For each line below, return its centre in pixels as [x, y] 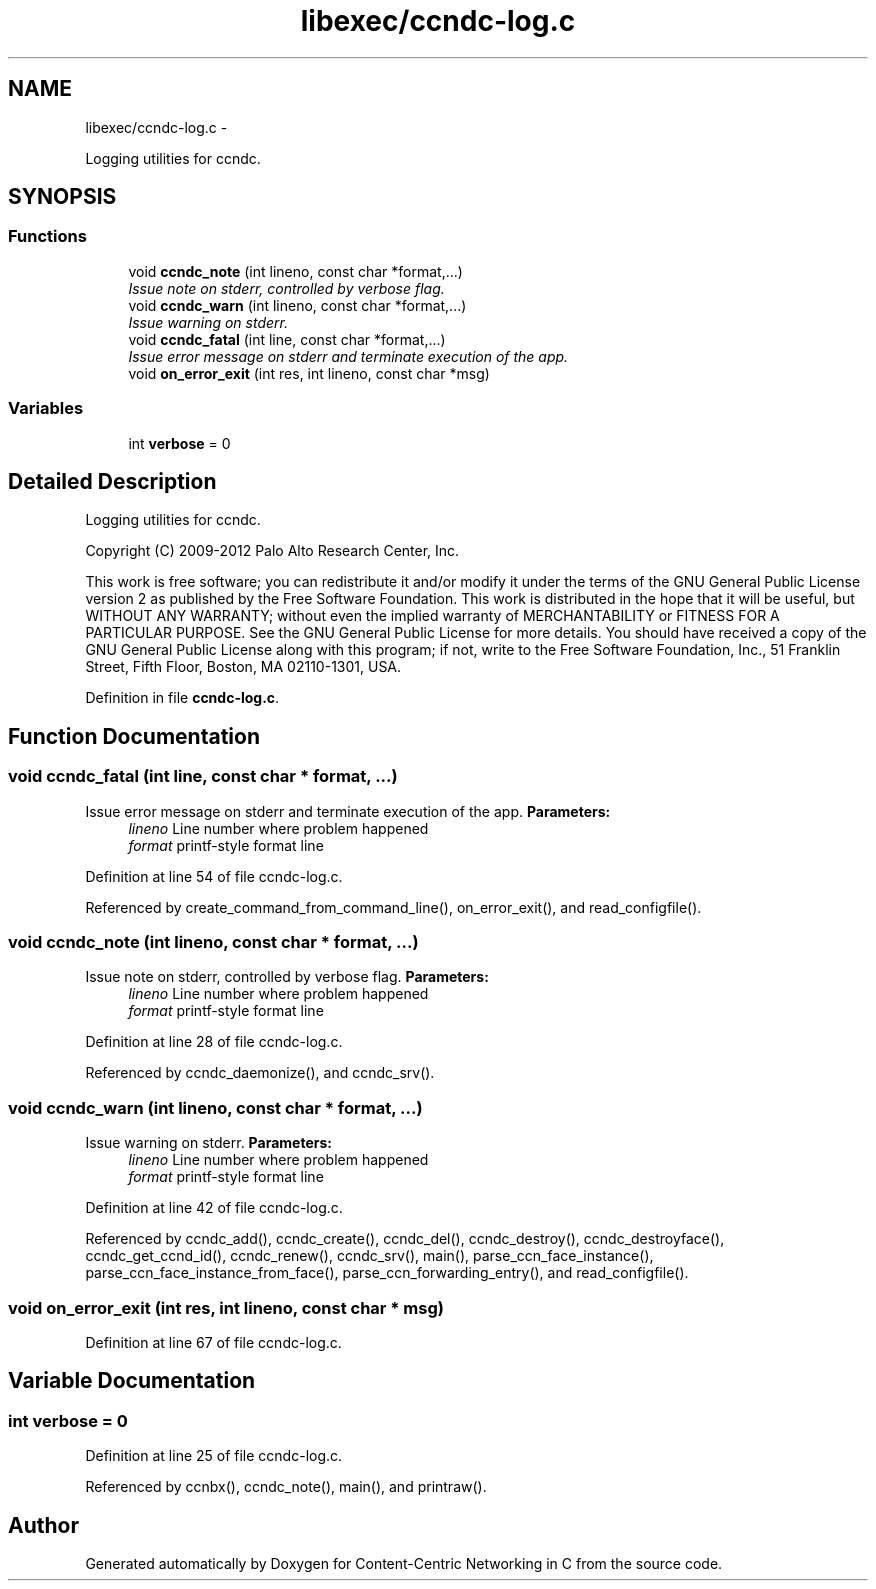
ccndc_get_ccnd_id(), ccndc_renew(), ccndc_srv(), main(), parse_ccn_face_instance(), [369, 1256]
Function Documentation [134, 736]
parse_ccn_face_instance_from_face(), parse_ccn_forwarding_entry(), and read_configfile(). [387, 1273]
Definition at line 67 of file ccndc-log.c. [213, 1342]
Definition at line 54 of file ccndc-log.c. [214, 876]
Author [43, 1525]
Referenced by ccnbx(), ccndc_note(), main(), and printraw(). [286, 1487]
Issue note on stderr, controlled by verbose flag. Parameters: [287, 977]
